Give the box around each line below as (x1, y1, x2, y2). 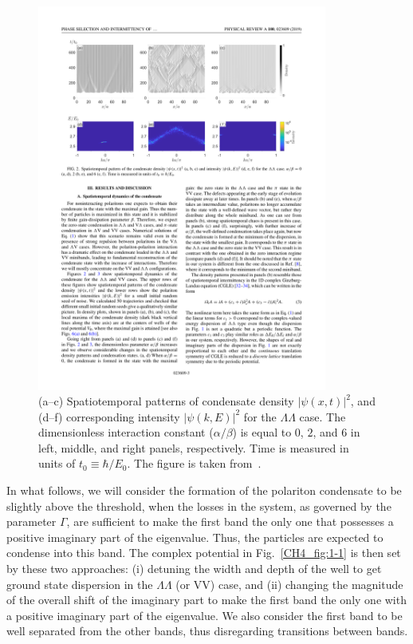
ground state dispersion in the (6, 575, 153, 592)
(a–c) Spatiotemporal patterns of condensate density (38, 393, 294, 409)
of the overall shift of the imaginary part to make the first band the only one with (6, 591, 407, 608)
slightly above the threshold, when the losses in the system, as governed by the (6, 497, 391, 514)
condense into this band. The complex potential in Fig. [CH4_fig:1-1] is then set (6, 544, 401, 561)
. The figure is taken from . (127, 455, 262, 472)
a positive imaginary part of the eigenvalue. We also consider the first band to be (6, 606, 403, 623)
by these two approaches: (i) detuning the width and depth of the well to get (6, 560, 382, 577)
